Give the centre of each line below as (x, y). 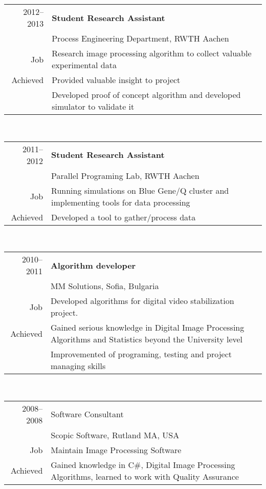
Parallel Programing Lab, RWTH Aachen (125, 175)
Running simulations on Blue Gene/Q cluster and (140, 190)
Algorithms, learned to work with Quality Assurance (145, 476)
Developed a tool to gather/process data (124, 217)
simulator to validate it (93, 106)
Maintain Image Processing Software (116, 450)
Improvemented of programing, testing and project (141, 354)
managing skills (78, 366)
